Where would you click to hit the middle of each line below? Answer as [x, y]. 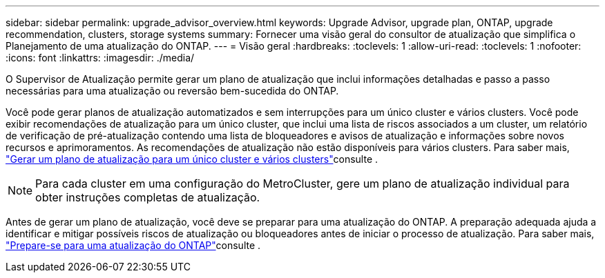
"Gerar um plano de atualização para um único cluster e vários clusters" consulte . [192, 159]
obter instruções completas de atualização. [148, 197]
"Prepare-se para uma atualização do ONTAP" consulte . [133, 245]
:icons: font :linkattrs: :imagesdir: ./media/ [100, 58]
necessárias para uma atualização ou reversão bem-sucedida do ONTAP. [172, 91]
